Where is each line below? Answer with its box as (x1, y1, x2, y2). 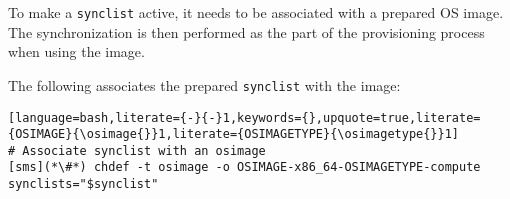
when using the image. (8, 41, 145, 62)
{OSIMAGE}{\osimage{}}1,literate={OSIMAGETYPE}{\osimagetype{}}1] (8, 127, 460, 142)
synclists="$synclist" (8, 177, 159, 192)
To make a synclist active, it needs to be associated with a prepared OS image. (8, 2, 504, 22)
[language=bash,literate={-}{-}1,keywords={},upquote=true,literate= (8, 110, 481, 125)
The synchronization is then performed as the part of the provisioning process (8, 21, 485, 42)
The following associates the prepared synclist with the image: (8, 74, 401, 95)
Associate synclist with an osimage (22, 143, 266, 158)
